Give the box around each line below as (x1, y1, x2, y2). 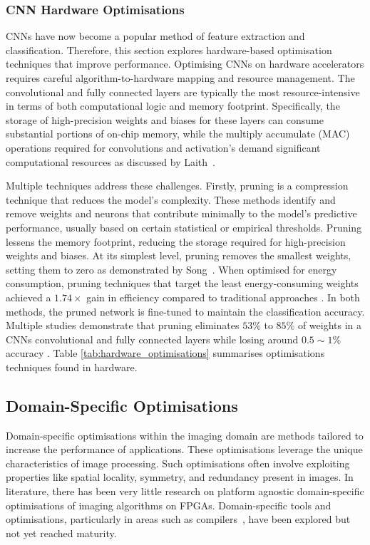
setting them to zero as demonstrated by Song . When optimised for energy (6, 261, 337, 276)
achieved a (6, 289, 51, 304)
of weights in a (297, 318, 362, 333)
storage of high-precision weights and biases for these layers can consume (6, 112, 324, 127)
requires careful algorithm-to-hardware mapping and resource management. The (6, 71, 355, 85)
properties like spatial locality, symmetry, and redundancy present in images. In (6, 469, 354, 484)
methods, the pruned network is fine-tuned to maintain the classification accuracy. (6, 303, 365, 318)
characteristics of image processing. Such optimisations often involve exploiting (6, 455, 350, 470)
